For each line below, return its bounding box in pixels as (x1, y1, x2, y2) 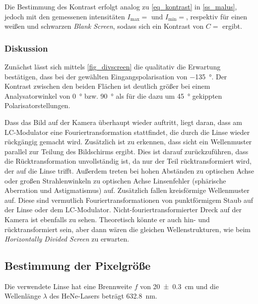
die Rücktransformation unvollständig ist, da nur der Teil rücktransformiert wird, (4, 156, 252, 166)
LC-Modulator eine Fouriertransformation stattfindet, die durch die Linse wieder (4, 126, 250, 137)
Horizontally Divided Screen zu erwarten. (4, 234, 129, 244)
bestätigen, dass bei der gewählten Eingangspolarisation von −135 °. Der (4, 71, 227, 81)
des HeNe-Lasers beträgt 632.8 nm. (49, 291, 157, 301)
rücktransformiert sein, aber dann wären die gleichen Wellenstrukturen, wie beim (4, 224, 251, 234)
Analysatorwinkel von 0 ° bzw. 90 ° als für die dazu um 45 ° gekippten (4, 90, 222, 101)
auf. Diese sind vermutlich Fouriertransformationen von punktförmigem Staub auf (4, 194, 254, 205)
